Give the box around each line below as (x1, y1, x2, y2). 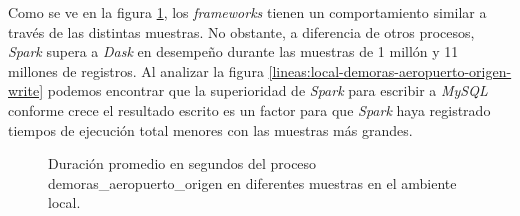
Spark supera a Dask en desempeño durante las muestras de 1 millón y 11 (8, 41, 459, 62)
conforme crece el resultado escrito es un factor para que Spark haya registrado (8, 99, 491, 120)
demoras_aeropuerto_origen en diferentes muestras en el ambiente (48, 172, 457, 193)
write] (8, 80, 44, 101)
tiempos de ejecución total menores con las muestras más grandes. (8, 119, 413, 140)
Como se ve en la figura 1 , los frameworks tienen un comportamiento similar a (8, 2, 487, 22)
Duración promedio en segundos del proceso (48, 153, 317, 174)
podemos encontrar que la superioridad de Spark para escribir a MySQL (47, 80, 488, 101)
